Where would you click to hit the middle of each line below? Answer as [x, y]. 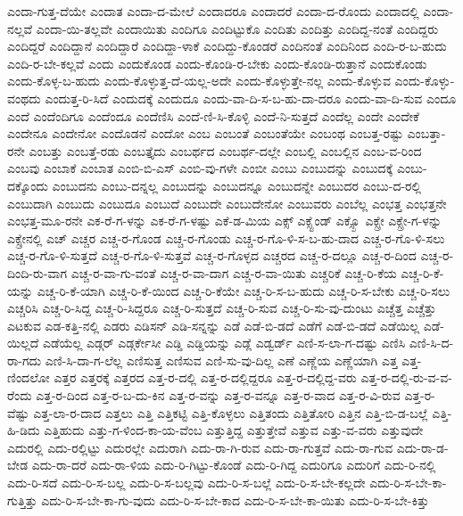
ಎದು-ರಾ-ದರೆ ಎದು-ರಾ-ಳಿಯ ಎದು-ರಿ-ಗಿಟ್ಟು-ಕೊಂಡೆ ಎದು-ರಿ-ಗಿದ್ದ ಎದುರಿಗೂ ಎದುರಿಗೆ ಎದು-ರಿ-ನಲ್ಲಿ [234, 465]
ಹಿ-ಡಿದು [24, 430]
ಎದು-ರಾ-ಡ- [422, 447]
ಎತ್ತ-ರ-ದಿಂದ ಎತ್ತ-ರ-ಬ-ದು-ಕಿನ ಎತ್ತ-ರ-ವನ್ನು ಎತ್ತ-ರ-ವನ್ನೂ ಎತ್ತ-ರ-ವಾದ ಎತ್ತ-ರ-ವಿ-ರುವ [218, 395]
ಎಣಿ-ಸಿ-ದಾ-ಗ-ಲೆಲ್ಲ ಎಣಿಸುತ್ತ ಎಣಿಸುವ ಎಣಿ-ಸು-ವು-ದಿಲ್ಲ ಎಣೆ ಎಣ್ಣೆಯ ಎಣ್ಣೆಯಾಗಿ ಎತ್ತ [221, 360]
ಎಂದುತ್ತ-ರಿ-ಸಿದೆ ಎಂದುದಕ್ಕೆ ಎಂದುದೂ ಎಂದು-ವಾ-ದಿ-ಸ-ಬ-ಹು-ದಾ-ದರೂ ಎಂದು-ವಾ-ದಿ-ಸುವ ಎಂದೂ [251, 98]
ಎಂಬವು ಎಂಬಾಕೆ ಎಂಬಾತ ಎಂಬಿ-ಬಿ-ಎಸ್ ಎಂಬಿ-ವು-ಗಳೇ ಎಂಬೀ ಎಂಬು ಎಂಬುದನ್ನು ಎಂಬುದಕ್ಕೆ [200, 168]
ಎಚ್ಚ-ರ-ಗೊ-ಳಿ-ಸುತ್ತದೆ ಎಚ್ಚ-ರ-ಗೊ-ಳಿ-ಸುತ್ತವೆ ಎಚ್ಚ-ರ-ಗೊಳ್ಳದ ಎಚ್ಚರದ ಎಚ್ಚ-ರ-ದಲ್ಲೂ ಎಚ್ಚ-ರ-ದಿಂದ [212, 255]
